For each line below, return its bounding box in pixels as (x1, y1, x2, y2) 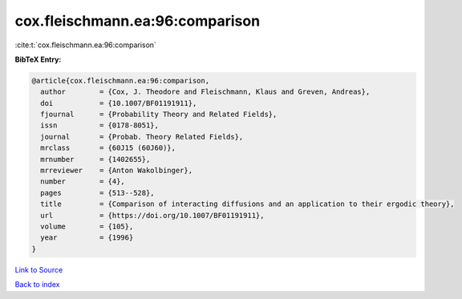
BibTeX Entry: (14, 55, 62, 64)
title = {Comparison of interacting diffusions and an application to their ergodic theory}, (40, 200, 455, 208)
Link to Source (14, 265, 63, 274)
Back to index (14, 280, 60, 289)
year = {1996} (40, 233, 134, 242)
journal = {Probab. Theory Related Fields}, (40, 132, 244, 141)
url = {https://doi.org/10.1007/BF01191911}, (40, 211, 265, 220)
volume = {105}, (40, 222, 134, 231)
